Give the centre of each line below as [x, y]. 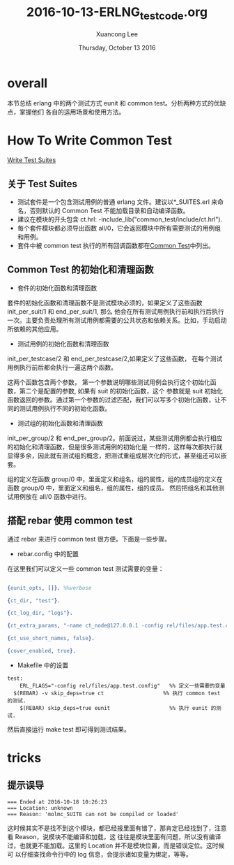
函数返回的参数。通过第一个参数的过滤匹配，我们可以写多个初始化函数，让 [114, 400]
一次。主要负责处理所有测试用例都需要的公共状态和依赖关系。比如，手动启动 [117, 320]
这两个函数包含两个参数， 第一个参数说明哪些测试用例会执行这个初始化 [109, 382]
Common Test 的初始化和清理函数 [80, 270]
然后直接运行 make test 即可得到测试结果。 [69, 729]
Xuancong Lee [117, 34]
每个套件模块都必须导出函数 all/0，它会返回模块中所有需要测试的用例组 [119, 228]
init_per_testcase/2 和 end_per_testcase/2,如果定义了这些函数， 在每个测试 [115, 358]
